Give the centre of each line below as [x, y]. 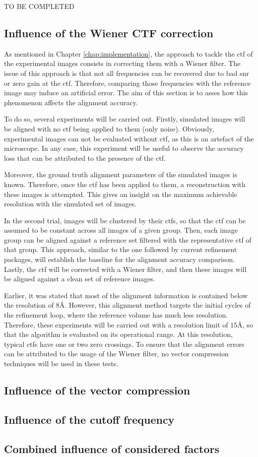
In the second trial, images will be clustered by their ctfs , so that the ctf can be [125, 220]
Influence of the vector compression [97, 390]
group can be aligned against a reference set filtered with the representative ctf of [128, 239]
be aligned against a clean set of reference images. [80, 279]
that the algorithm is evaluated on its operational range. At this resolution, [118, 334]
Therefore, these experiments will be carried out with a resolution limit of [116, 324]
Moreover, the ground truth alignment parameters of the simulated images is [121, 174]
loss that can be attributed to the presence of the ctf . [85, 158]
